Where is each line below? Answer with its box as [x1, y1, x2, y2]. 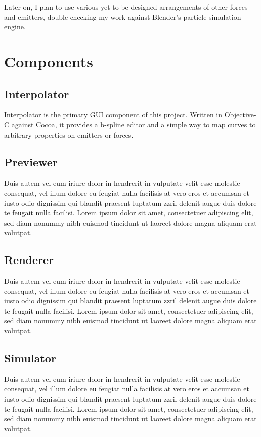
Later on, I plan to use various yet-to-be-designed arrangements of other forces [4, 2, 248, 12]
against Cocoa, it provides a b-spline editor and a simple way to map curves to [11, 119, 256, 129]
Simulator [4, 350, 56, 366]
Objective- [224, 109, 256, 120]
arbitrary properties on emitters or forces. [4, 129, 134, 140]
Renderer [4, 252, 54, 268]
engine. [4, 21, 26, 32]
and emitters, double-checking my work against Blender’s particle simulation [4, 11, 241, 22]
